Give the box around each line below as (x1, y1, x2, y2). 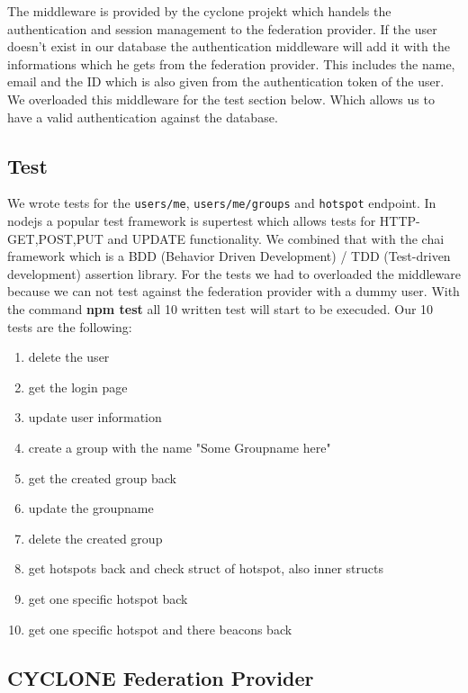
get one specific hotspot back (28, 589, 188, 607)
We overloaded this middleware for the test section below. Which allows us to (7, 89, 435, 108)
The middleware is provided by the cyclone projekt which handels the (7, 2, 391, 20)
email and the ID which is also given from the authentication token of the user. (7, 72, 445, 91)
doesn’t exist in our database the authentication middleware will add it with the (7, 37, 450, 56)
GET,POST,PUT (7, 229, 103, 247)
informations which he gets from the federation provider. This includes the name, (7, 54, 455, 73)
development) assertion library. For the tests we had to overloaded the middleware (7, 264, 461, 283)
